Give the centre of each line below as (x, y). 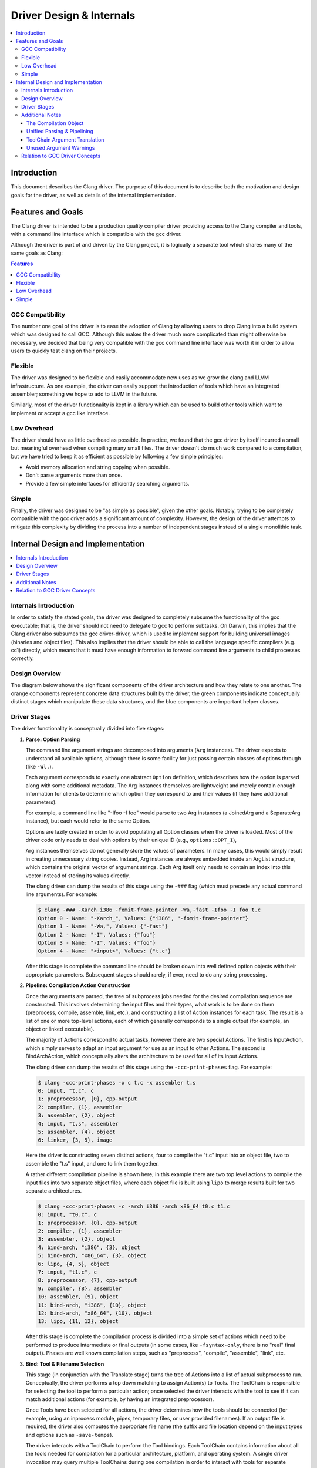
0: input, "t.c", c (66, 1091)
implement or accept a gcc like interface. (60, 413)
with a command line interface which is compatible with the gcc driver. (96, 234)
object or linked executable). (60, 1029)
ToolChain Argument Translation (65, 139)
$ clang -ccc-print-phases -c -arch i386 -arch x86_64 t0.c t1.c (134, 1206)
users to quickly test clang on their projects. (64, 351)
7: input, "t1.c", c (67, 1272)
